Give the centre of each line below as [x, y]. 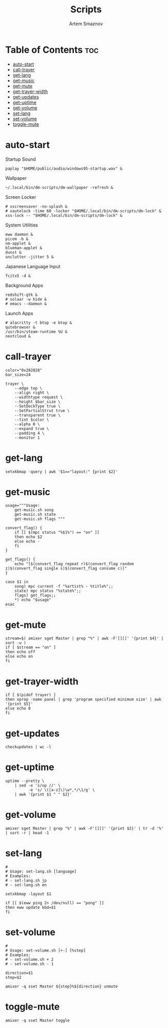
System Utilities [22, 225]
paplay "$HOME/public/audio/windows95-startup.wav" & [64, 169]
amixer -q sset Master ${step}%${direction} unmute [61, 986]
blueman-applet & [24, 248]
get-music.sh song [34, 510]
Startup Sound [20, 159]
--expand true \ [32, 428]
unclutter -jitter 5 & [29, 257]
